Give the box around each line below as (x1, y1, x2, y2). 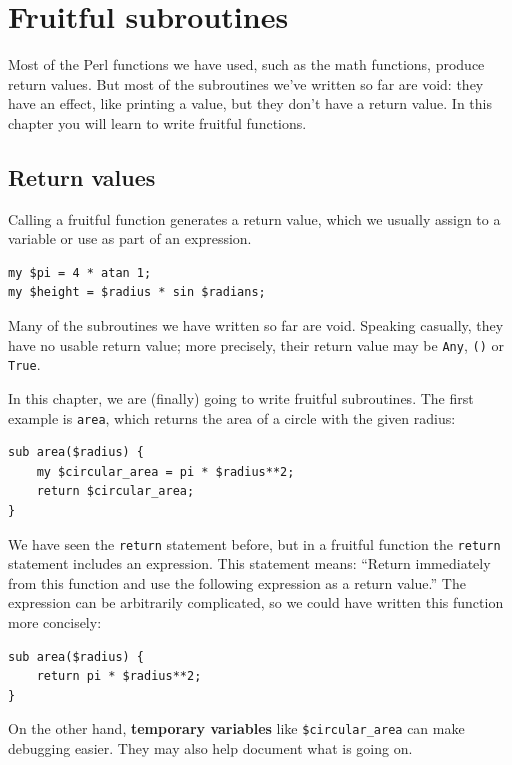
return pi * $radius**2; (36, 669, 202, 684)
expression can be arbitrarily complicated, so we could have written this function (8, 592, 504, 613)
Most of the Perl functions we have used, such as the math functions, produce (8, 54, 485, 75)
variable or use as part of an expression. (8, 228, 252, 249)
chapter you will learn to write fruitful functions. (8, 112, 307, 133)
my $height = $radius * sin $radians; (8, 285, 266, 300)
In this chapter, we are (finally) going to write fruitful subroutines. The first (8, 387, 474, 408)
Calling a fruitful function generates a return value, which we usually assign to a (8, 208, 501, 229)
